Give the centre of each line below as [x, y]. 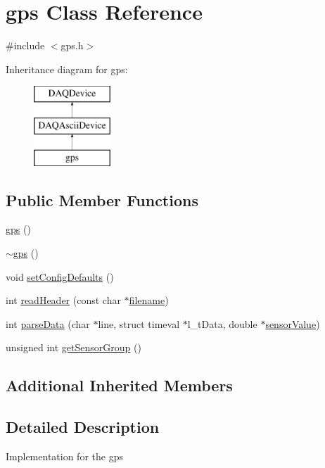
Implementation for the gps [64, 456]
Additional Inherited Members [119, 385]
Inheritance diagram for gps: [67, 69]
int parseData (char [48, 323]
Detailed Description [83, 427]
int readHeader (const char [63, 300]
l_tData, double [222, 323]
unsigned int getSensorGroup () [74, 347]
